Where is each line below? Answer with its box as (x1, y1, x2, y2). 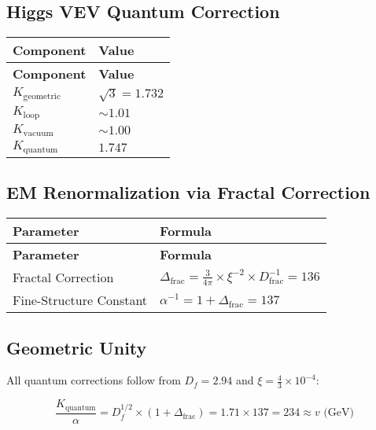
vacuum (23, 129, 53, 138)
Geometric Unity (6, 335, 147, 359)
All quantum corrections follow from (6, 372, 181, 388)
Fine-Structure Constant (13, 291, 148, 310)
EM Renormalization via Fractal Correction (6, 180, 370, 204)
